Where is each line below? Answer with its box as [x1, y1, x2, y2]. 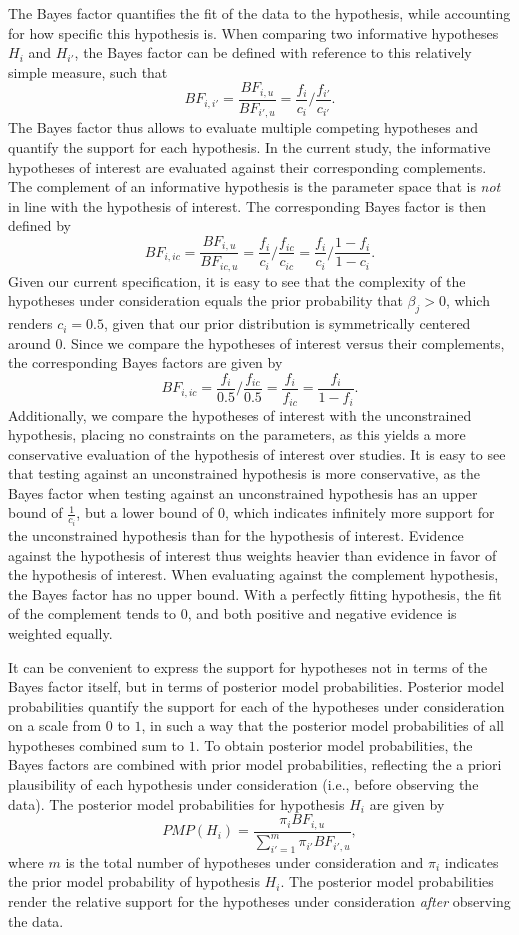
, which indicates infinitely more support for [224, 502, 495, 523]
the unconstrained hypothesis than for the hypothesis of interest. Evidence [8, 524, 464, 545]
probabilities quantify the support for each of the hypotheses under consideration [8, 695, 505, 716]
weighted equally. [8, 622, 113, 643]
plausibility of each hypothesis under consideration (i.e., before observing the [8, 774, 479, 795]
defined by [8, 215, 72, 236]
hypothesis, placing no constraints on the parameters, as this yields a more [8, 424, 466, 445]
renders [8, 313, 53, 334]
